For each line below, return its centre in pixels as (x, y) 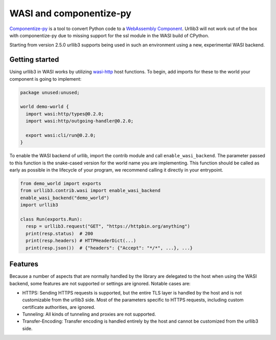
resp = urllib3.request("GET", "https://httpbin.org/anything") (108, 226)
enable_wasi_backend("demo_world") (65, 198)
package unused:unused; (50, 92)
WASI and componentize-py (70, 13)
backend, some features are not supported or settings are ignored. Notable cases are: (100, 283)
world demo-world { (44, 107)
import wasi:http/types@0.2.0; (65, 114)
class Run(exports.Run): (51, 219)
